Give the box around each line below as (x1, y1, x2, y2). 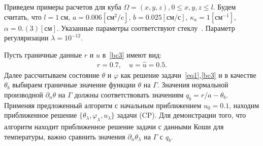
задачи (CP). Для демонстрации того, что (117, 110, 246, 120)
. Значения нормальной (157, 79, 228, 90)
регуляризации (4, 32, 49, 43)
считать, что (4, 11, 42, 22)
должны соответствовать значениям (74, 89, 184, 100)
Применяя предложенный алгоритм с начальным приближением (4, 100, 202, 110)
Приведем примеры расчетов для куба (4, 2, 121, 12)
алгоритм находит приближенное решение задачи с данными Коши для (4, 121, 224, 131)
